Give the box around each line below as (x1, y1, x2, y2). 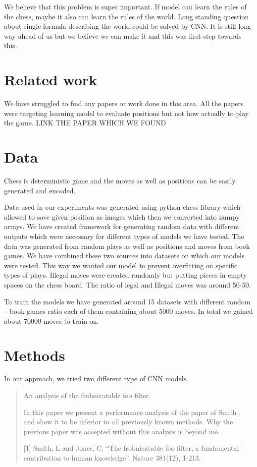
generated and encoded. (4, 185, 76, 195)
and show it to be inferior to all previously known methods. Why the (23, 416, 233, 427)
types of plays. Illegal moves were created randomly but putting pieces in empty (4, 270, 247, 280)
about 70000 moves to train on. (4, 315, 99, 326)
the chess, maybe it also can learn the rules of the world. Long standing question (4, 11, 249, 21)
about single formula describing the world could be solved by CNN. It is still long (4, 21, 252, 31)
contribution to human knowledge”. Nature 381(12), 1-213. (23, 453, 201, 463)
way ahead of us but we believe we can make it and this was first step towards (4, 30, 242, 41)
